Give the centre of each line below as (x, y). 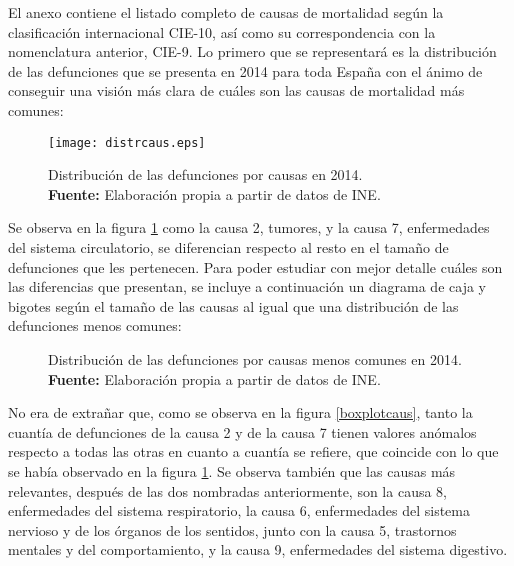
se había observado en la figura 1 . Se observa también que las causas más (232, 470)
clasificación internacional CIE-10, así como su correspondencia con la (222, 31)
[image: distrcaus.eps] (127, 142)
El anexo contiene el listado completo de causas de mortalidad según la (226, 12)
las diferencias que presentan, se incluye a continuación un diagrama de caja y (247, 286)
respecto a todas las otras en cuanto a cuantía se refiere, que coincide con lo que (253, 451)
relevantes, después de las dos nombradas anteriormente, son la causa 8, (227, 490)
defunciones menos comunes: (95, 325)
